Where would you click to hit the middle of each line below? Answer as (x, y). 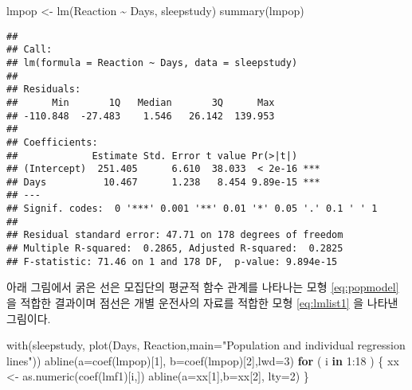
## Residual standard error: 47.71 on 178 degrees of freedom (175, 235)
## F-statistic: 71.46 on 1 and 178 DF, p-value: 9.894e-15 (172, 261)
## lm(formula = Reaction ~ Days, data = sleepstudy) (152, 62)
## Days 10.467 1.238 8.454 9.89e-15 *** (163, 182)
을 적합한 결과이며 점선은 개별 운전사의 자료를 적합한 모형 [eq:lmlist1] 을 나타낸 (202, 302)
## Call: (29, 50)
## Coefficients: (52, 142)
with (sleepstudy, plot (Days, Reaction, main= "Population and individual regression (206, 345)
